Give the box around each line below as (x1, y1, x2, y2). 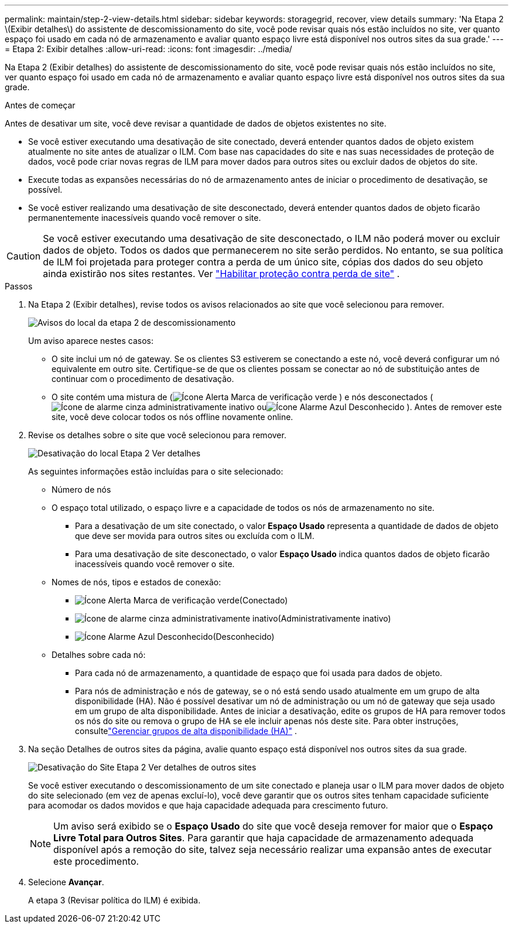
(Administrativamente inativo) (278, 613, 391, 623)
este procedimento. (53, 855, 139, 867)
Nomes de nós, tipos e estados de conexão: (52, 577, 221, 587)
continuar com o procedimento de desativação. (52, 374, 234, 384)
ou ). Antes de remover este (256, 402, 502, 412)
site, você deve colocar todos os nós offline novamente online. (52, 412, 293, 422)
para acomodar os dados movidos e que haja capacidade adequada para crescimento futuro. (28, 800, 388, 810)
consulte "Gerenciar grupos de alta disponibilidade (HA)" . (75, 726, 297, 736)
